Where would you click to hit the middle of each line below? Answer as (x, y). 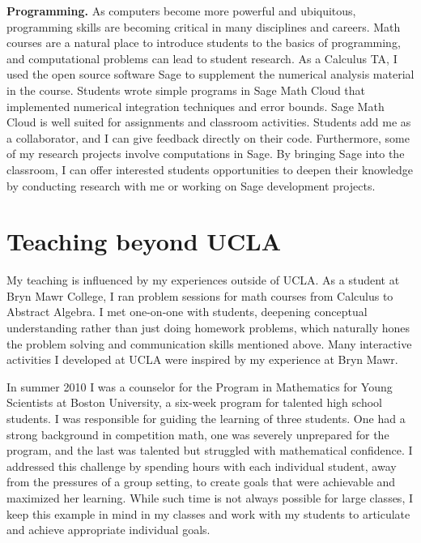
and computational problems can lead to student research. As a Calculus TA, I (202, 58)
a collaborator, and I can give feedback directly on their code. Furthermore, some (208, 137)
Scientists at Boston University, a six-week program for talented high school (194, 402)
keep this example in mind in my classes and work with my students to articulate (208, 513)
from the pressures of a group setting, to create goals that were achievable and (201, 482)
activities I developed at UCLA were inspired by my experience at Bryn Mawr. (202, 359)
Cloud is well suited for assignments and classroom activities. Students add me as (209, 122)
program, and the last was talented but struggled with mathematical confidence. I (210, 450)
